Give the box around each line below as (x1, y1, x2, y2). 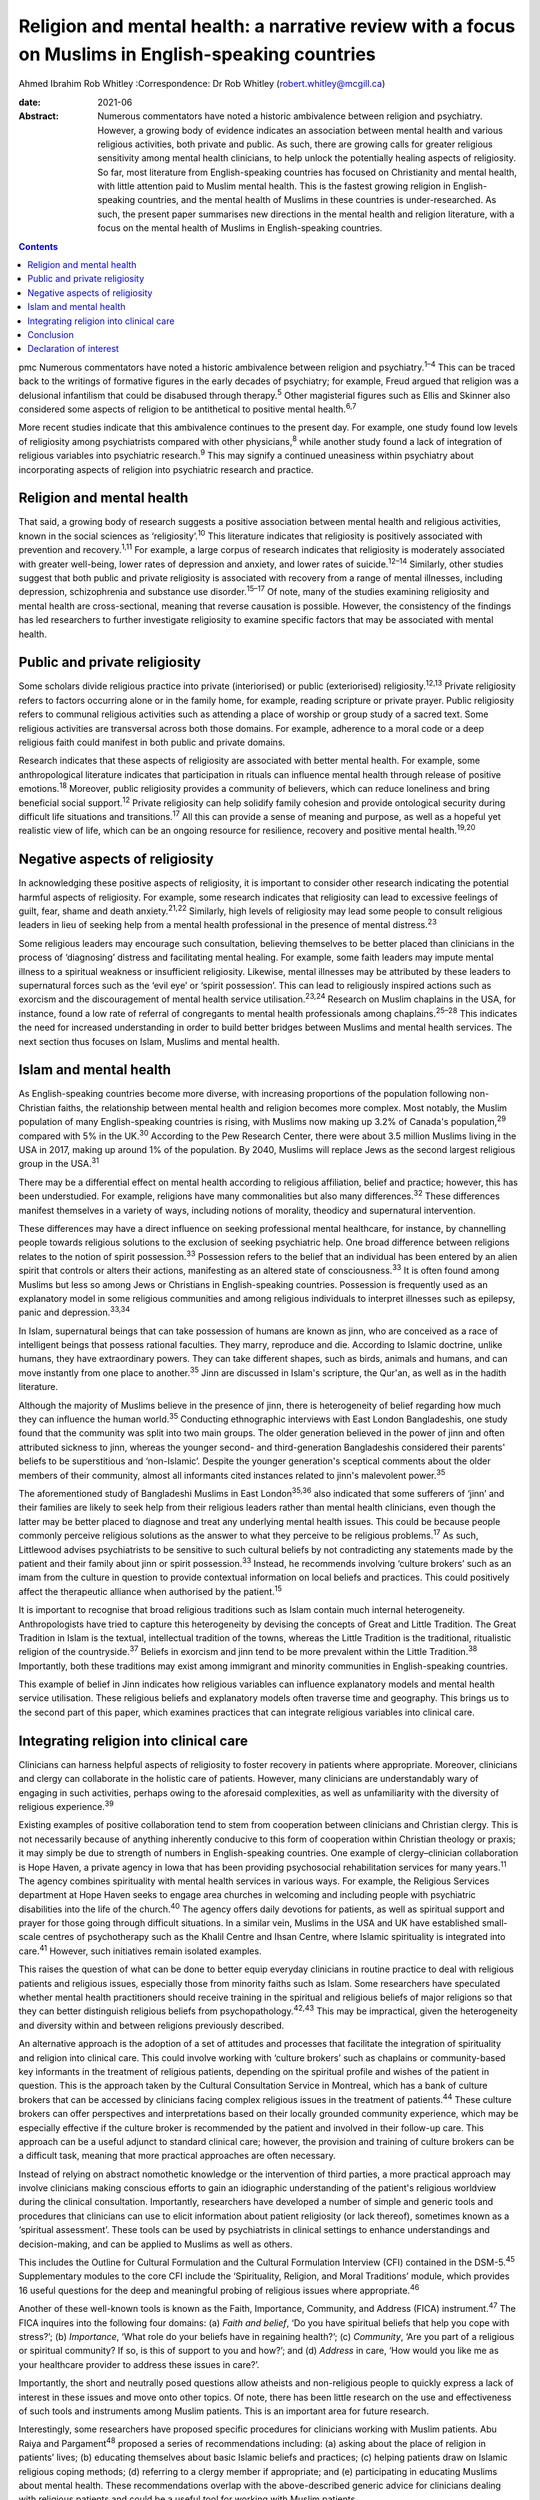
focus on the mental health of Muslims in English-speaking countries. (97, 222, 383, 234)
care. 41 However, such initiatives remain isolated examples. (18, 1943, 262, 1957)
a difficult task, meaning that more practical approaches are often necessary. (18, 2150, 336, 2162)
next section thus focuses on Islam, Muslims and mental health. (18, 1035, 280, 1047)
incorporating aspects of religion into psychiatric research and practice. (18, 463, 314, 475)
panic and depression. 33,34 (18, 1305, 131, 1319)
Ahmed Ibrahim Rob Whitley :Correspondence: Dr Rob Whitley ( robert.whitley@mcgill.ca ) (18, 78, 386, 90)
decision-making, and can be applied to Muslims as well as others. (18, 2238, 294, 2250)
